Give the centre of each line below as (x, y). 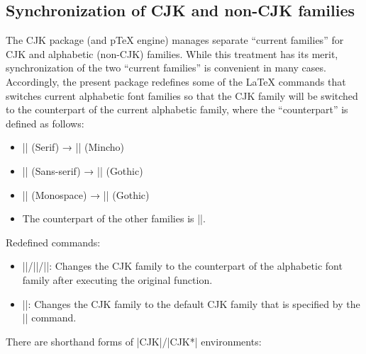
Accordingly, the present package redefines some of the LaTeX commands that (176, 81)
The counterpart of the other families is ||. (114, 218)
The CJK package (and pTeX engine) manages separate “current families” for (175, 40)
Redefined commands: (53, 242)
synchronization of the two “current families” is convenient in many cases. (166, 68)
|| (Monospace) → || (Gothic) (86, 194)
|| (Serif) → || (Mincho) (73, 147)
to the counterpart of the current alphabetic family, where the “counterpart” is (177, 109)
